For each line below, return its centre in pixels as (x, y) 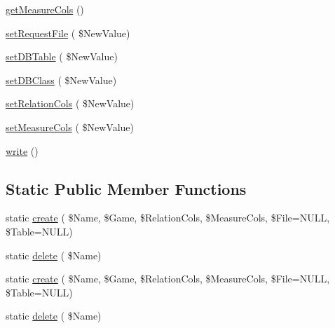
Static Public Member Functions (126, 188)
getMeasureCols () (45, 9)
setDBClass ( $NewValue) (61, 80)
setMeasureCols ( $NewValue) (70, 127)
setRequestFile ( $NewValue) (68, 33)
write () (22, 150)
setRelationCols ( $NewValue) (70, 103)
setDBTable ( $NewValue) (62, 56)
